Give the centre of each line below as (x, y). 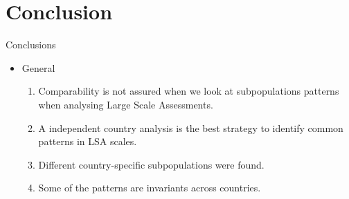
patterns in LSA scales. (88, 141)
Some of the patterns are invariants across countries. (150, 188)
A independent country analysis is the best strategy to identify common (191, 127)
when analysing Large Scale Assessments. (126, 104)
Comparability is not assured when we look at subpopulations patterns (189, 91)
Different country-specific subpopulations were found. (151, 164)
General (38, 67)
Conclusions (31, 45)
